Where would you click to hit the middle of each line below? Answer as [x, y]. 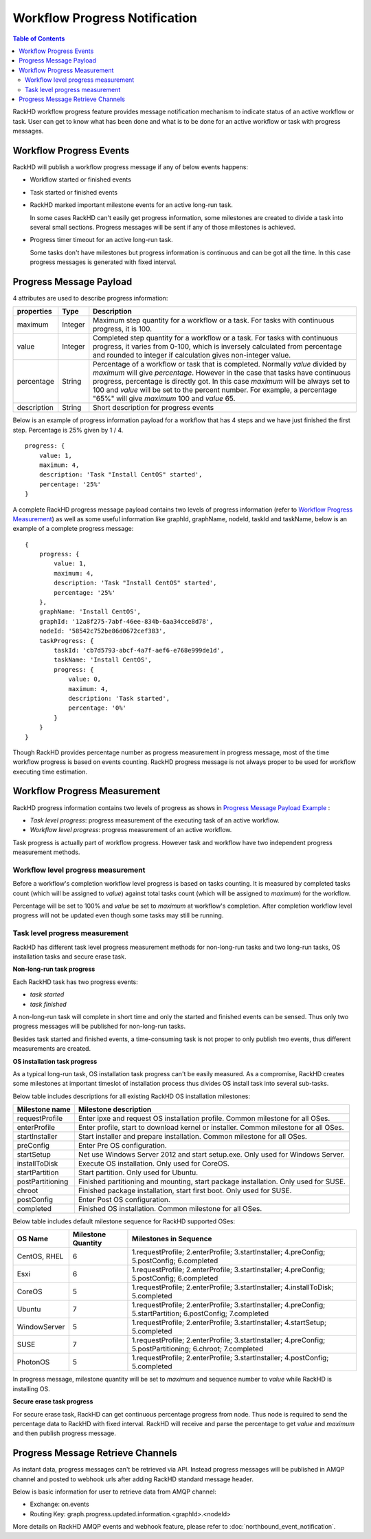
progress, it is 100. [123, 329]
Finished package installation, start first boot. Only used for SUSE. [185, 1191]
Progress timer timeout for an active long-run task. [101, 240]
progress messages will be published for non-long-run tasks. [99, 1026]
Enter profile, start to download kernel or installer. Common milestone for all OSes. [211, 1128]
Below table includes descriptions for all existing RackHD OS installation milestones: [132, 1096]
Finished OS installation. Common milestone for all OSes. [170, 1209]
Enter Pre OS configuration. [123, 1146]
